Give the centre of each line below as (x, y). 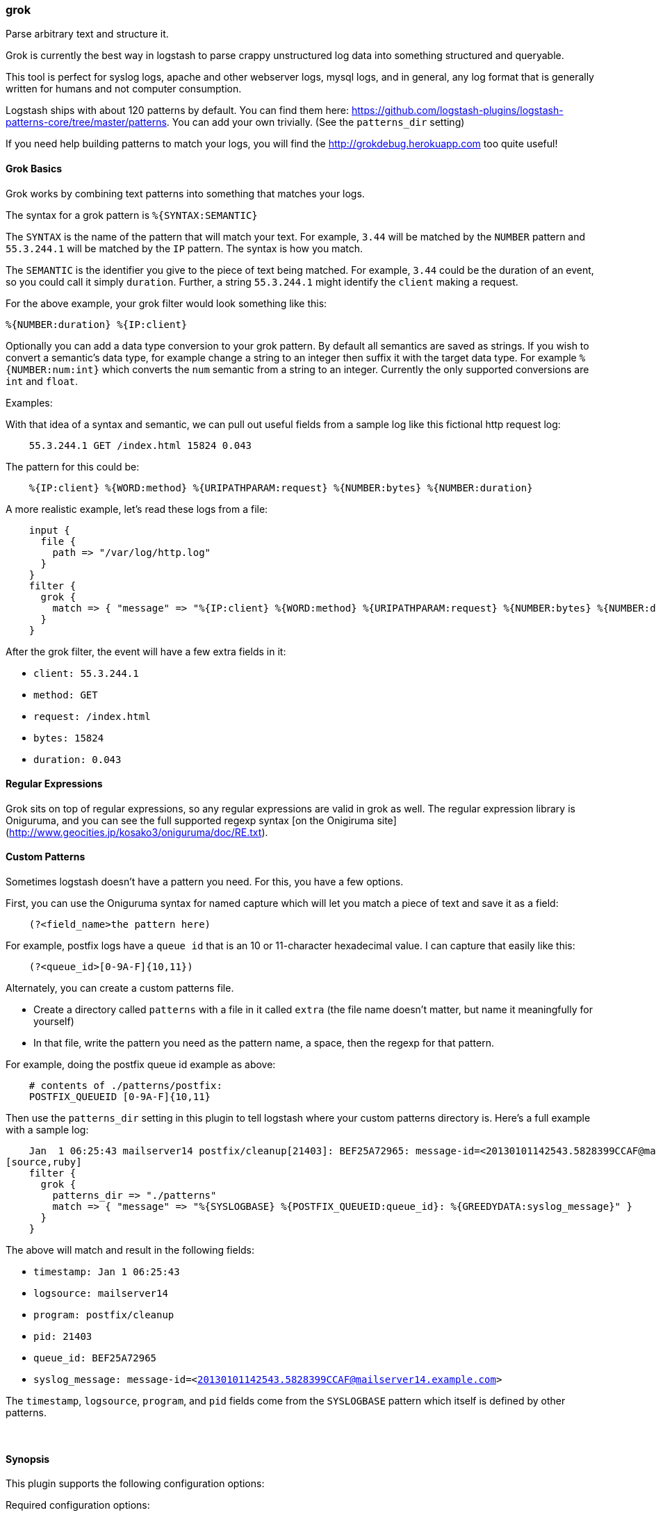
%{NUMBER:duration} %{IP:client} (97, 324)
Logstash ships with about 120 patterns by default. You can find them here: (178, 110)
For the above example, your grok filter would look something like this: (166, 303)
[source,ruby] (44, 1162)
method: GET (66, 695)
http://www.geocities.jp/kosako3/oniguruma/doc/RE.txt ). (139, 832)
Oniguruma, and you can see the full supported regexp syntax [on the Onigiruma (190, 820)
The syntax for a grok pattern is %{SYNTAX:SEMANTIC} (132, 215)
